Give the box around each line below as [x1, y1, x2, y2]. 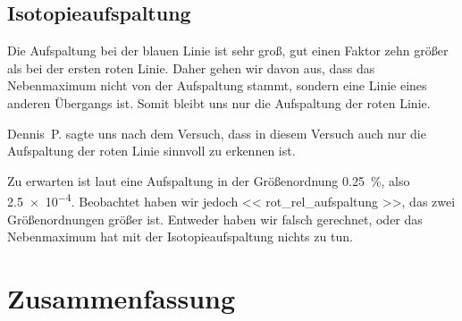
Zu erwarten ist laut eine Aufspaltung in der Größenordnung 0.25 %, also [7, 171, 410, 190]
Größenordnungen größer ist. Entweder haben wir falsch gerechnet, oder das [7, 209, 423, 228]
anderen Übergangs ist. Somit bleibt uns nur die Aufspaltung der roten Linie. [7, 93, 431, 112]
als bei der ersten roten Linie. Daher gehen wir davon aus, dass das [7, 58, 375, 77]
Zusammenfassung [7, 279, 236, 316]
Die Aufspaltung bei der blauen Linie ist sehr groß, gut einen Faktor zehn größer [7, 41, 449, 60]
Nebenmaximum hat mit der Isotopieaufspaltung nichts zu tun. [7, 227, 353, 246]
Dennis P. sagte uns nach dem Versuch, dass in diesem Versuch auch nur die [7, 123, 426, 142]
